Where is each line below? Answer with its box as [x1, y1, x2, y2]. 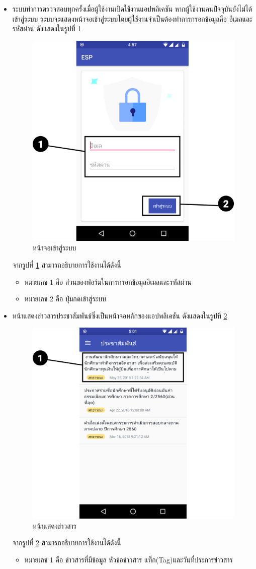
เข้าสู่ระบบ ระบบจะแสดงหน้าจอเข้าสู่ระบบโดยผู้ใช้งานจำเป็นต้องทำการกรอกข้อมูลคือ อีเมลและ [12, 13, 252, 24]
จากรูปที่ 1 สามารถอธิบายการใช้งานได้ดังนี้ [12, 260, 121, 270]
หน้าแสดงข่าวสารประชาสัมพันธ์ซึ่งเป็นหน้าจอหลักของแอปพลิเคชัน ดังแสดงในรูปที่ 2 [12, 310, 227, 321]
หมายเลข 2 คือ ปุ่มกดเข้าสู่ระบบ [24, 293, 106, 304]
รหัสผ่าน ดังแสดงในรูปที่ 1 [12, 23, 81, 34]
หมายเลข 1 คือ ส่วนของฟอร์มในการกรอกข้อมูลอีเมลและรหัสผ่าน [24, 276, 192, 287]
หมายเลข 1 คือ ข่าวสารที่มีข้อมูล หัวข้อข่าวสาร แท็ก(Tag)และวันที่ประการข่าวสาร [24, 554, 233, 564]
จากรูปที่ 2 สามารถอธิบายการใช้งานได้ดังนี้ [12, 537, 121, 548]
